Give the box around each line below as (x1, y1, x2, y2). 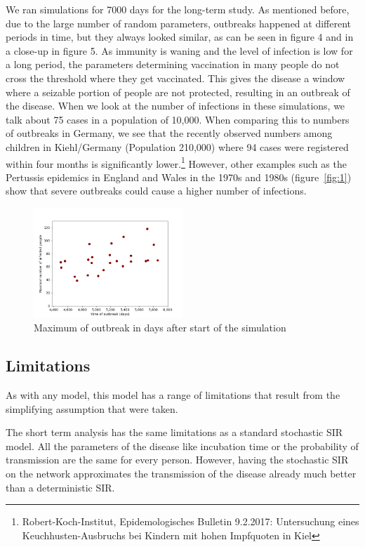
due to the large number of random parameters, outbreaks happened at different (6, 15, 351, 30)
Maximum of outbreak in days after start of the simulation (34, 320, 286, 335)
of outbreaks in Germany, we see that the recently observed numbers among (6, 126, 333, 140)
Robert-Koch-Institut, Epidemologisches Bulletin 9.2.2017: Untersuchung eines (22, 514, 359, 529)
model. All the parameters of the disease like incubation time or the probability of (6, 438, 359, 453)
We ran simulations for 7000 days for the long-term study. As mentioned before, (6, 2, 350, 16)
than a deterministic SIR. (6, 480, 115, 494)
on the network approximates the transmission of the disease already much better (6, 466, 357, 480)
